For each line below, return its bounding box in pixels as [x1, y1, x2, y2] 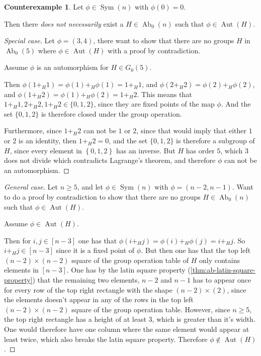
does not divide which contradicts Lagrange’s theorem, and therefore [4, 155, 216, 165]
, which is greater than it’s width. [152, 314, 255, 324]
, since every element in [10, 145, 82, 155]
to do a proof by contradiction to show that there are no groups [4, 191, 201, 202]
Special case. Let [4, 35, 55, 46]
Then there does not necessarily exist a [4, 18, 124, 29]
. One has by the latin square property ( [66, 264, 191, 275]
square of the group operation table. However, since [71, 304, 230, 314]
